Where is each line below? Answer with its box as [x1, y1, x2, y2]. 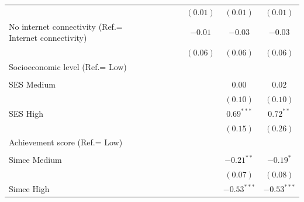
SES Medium [9, 78, 56, 90]
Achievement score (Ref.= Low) [9, 136, 123, 148]
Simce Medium [9, 154, 62, 166]
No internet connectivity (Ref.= [9, 20, 123, 32]
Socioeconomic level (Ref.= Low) [9, 60, 127, 72]
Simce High [9, 183, 50, 195]
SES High [9, 107, 43, 119]
